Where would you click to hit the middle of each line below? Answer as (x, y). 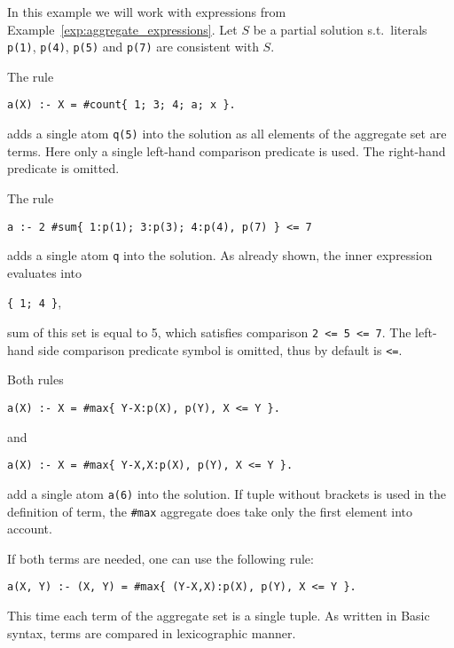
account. (30, 529)
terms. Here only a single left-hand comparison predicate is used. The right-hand (227, 150)
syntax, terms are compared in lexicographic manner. (152, 632)
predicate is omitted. (63, 168)
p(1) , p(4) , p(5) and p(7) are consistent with (133, 47)
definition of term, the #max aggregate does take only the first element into (210, 511)
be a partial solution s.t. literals (340, 29)
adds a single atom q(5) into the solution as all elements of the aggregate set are (227, 134)
